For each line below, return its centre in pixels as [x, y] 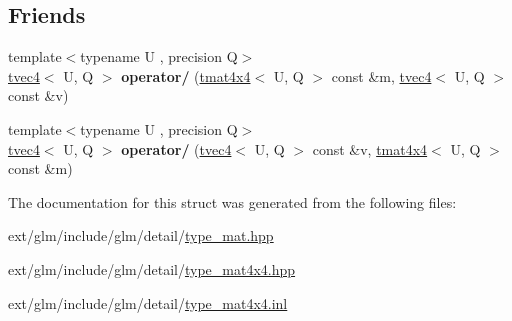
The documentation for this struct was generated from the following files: [232, 201]
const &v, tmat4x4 [370, 148]
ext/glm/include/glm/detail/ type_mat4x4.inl [148, 302]
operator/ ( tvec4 [176, 148]
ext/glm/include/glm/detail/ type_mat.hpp [141, 235]
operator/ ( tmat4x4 [186, 75]
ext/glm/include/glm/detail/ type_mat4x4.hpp [152, 268]
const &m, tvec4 [381, 75]
